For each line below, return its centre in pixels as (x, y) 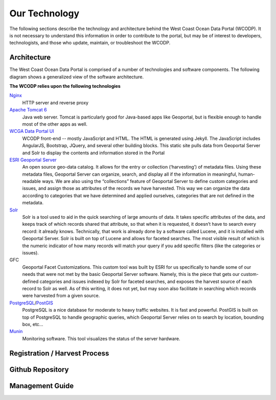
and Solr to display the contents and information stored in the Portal (94, 153)
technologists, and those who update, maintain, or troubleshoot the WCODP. (90, 43)
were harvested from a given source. (61, 296)
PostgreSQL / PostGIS (31, 303)
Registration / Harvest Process (59, 353)
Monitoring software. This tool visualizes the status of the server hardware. (101, 338)
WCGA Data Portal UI (32, 131)
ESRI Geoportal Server (33, 160)
